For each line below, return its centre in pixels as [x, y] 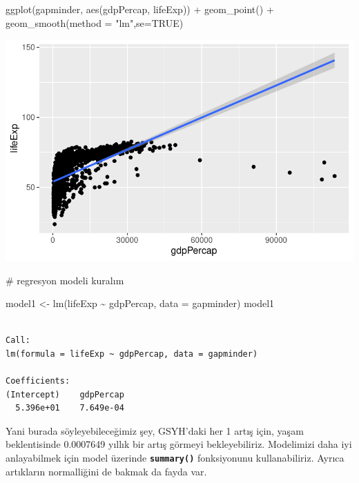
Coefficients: [38, 381]
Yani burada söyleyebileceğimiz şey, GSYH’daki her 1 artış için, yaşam [155, 430]
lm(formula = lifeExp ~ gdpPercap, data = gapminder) [132, 354]
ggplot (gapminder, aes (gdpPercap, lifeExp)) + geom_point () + [140, 9]
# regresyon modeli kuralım [65, 280]
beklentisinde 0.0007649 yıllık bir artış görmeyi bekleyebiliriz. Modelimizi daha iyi [179, 444]
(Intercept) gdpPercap [65, 394]
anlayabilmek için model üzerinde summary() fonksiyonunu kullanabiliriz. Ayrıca [175, 458]
